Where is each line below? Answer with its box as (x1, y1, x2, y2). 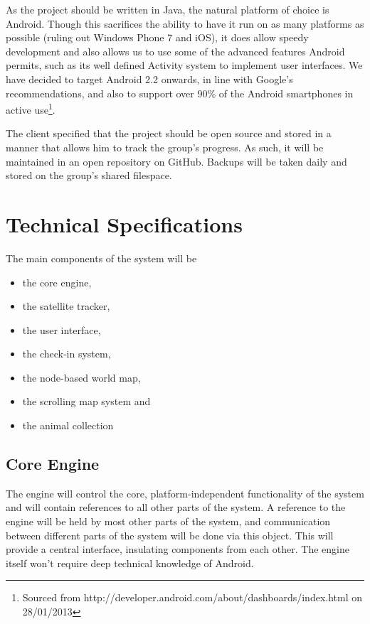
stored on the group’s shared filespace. (6, 168, 172, 183)
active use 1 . (6, 100, 55, 117)
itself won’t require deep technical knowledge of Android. (6, 555, 254, 570)
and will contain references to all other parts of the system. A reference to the (6, 500, 346, 515)
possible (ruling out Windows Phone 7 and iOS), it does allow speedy (6, 30, 309, 45)
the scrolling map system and (22, 394, 151, 409)
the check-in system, (22, 346, 111, 361)
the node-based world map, (22, 370, 141, 384)
